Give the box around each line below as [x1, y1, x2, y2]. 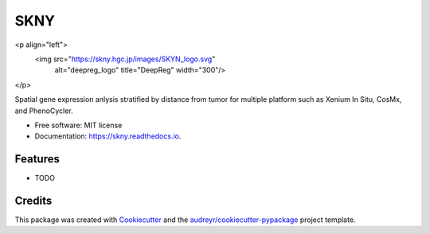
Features [14, 152, 60, 166]
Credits [14, 194, 53, 207]
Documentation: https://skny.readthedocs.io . [34, 131, 182, 141]
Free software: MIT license [34, 120, 123, 130]
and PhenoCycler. [14, 106, 73, 115]
